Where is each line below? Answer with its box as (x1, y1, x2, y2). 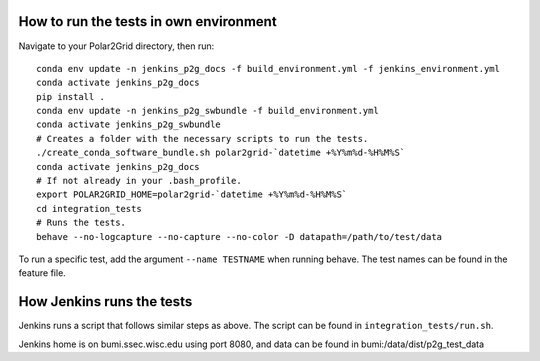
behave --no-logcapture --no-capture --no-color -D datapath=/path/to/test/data (36, 231, 443, 242)
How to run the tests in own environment (18, 13, 277, 30)
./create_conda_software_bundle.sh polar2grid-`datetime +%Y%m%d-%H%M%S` (36, 147, 406, 159)
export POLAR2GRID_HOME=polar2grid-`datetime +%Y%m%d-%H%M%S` (36, 189, 348, 200)
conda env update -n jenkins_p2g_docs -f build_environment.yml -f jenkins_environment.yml (36, 63, 500, 74)
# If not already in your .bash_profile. (36, 175, 242, 187)
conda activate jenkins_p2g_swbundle (36, 119, 222, 130)
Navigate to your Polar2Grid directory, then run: (18, 40, 215, 52)
